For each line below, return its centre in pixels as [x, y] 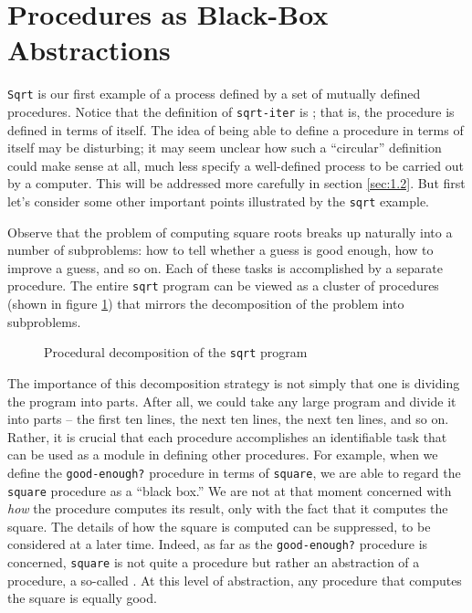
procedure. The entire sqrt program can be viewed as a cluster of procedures [223, 285]
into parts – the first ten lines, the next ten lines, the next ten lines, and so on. [228, 419]
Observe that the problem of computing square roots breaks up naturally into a [230, 232]
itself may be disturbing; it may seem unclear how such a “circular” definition [225, 148]
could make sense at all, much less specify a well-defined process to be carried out [236, 165]
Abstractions [89, 50]
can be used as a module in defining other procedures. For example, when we [223, 454]
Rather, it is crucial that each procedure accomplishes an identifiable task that [227, 436]
